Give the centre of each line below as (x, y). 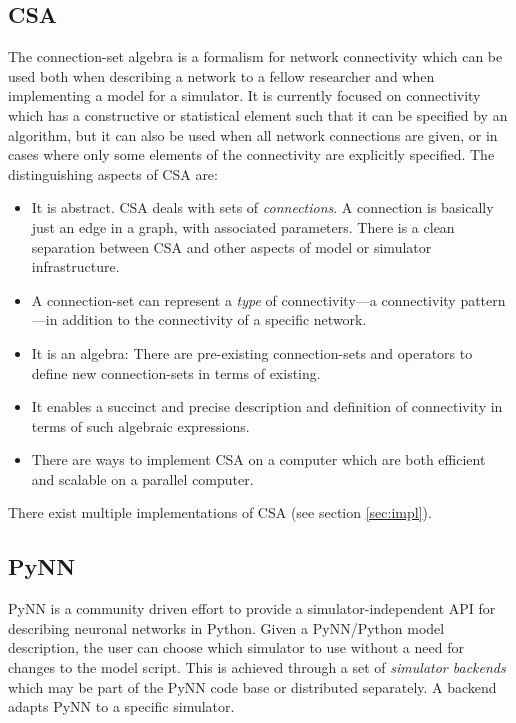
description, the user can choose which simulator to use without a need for (236, 647)
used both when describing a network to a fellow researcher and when (221, 75)
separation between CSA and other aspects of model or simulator (231, 246)
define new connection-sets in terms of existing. (176, 372)
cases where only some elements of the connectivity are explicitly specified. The (251, 154)
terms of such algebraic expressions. (140, 425)
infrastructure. (75, 266)
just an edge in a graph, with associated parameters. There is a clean (243, 226)
